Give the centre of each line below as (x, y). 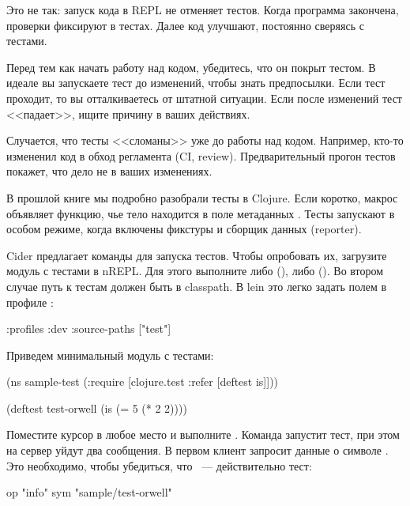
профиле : (30, 302)
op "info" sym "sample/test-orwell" (89, 492)
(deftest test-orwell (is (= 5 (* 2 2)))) (97, 408)
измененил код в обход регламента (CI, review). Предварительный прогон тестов (201, 155)
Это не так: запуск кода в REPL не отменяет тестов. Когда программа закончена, (203, 9)
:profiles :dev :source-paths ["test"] (89, 329)
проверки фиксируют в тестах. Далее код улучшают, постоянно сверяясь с (185, 25)
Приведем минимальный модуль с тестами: (110, 355)
